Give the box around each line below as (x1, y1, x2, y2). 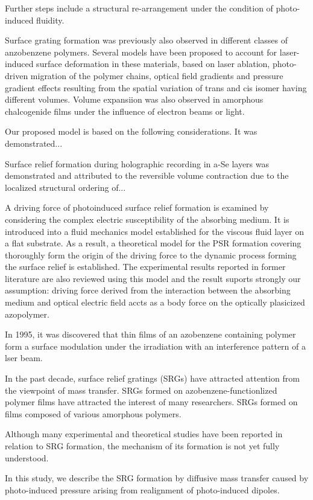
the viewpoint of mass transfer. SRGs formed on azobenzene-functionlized (5, 383, 277, 396)
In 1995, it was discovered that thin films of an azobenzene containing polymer (5, 328, 296, 341)
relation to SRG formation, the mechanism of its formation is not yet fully (5, 440, 280, 452)
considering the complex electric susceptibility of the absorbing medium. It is (5, 213, 289, 225)
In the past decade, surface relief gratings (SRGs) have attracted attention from (5, 372, 300, 385)
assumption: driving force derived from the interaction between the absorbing (5, 284, 291, 296)
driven (5, 69, 28, 82)
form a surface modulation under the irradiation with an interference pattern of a (5, 339, 306, 352)
